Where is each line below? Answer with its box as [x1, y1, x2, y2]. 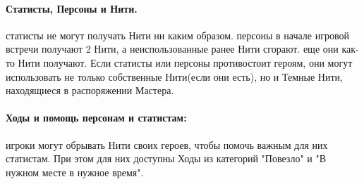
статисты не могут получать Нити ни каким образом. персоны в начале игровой [6, 27, 349, 42]
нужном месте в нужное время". [6, 164, 144, 179]
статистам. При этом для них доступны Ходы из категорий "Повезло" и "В [6, 151, 327, 166]
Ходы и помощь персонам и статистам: [6, 110, 187, 125]
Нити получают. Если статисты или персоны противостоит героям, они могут [18, 55, 353, 70]
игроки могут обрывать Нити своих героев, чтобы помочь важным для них [6, 137, 328, 152]
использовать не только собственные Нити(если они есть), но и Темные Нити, [6, 69, 343, 84]
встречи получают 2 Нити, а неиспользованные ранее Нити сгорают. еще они [6, 41, 339, 56]
